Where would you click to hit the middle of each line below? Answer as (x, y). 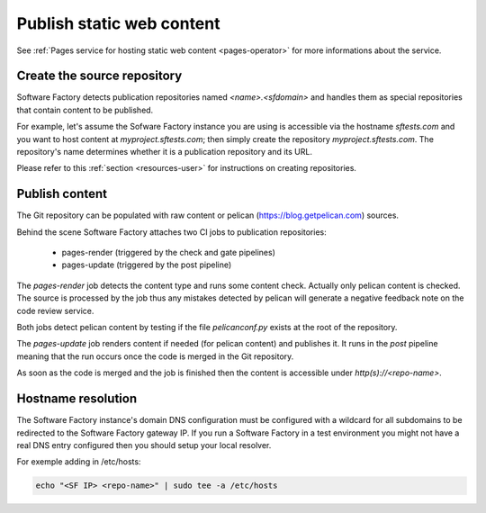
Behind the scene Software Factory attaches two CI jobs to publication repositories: (172, 232)
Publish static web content (118, 23)
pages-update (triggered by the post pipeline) (147, 265)
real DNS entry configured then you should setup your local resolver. (144, 445)
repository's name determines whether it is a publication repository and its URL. (164, 152)
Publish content (62, 194)
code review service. (55, 310)
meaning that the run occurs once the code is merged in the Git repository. (155, 356)
